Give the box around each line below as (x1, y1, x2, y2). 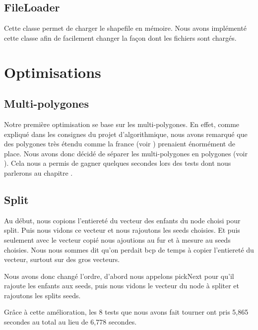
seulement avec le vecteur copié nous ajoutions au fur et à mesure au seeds (4, 234, 231, 245)
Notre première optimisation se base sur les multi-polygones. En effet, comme (4, 119, 240, 129)
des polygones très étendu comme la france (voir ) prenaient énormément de (4, 138, 235, 149)
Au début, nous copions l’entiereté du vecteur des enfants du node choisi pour (4, 215, 241, 225)
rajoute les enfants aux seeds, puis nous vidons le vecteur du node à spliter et (4, 280, 239, 291)
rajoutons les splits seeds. (4, 290, 81, 300)
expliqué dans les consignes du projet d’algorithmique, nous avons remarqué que (4, 129, 248, 139)
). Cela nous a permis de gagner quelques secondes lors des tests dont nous (4, 158, 231, 168)
